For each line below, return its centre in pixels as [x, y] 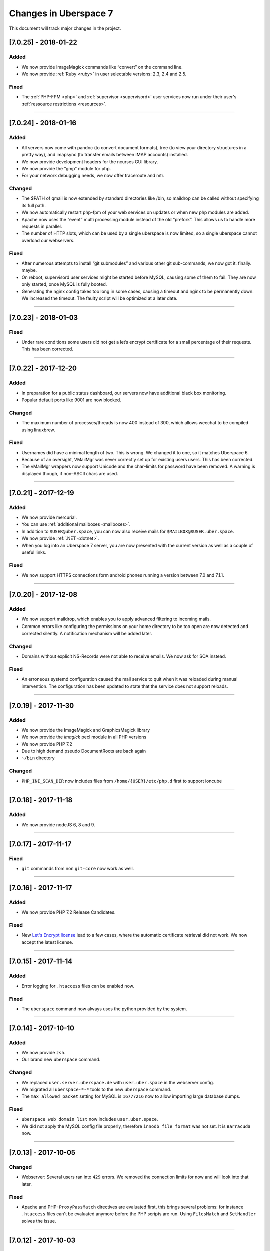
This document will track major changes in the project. [65, 28]
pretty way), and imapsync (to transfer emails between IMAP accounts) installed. [105, 155]
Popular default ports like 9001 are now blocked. [72, 400]
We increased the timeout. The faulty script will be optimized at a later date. [100, 298]
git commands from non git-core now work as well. [78, 868]
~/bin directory [38, 758]
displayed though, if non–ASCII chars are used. [70, 473]
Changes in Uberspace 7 [61, 13]
